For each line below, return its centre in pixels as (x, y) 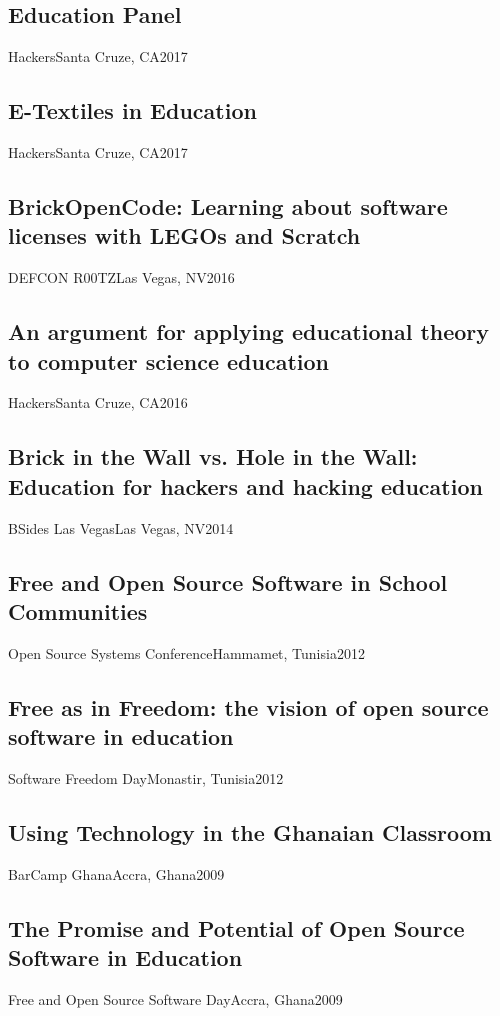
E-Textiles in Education (132, 110)
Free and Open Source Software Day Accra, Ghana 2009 (175, 998)
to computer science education (168, 360)
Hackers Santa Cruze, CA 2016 (98, 402)
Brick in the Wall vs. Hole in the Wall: (213, 456)
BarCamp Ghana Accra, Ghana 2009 (116, 873)
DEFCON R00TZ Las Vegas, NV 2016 (121, 277)
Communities (78, 610)
